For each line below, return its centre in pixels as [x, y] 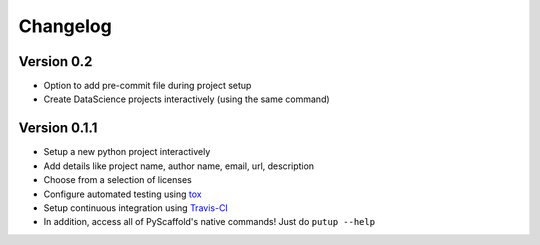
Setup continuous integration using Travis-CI [136, 207]
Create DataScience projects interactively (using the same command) [186, 99]
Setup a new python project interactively [127, 152]
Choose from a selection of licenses [117, 180]
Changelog [65, 26]
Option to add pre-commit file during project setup [147, 86]
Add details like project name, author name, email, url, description [179, 166]
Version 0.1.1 [58, 128]
